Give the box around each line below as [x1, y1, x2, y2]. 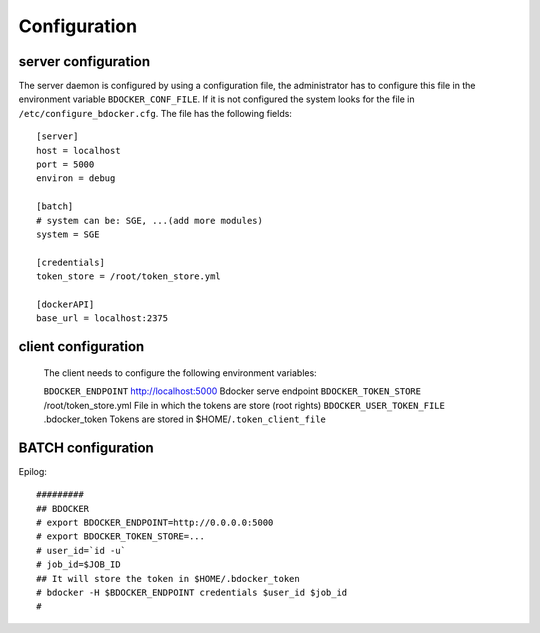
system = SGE [36, 228, 100, 240]
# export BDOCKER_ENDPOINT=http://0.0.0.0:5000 [36, 516, 274, 528]
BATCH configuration [18, 439, 154, 456]
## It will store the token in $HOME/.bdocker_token [36, 573, 300, 584]
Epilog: [18, 465, 47, 477]
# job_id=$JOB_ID [36, 559, 121, 570]
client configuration [18, 338, 145, 355]
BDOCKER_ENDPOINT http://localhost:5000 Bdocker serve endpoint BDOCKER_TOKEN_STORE [43, 385, 422, 397]
